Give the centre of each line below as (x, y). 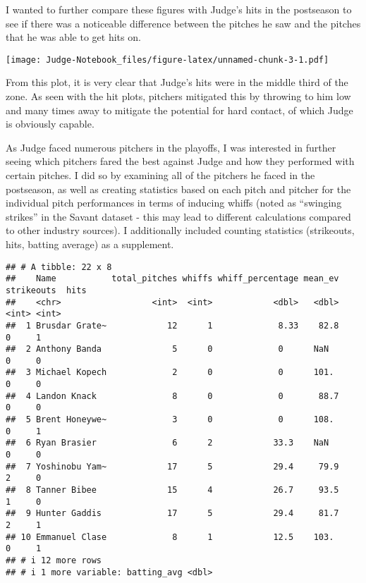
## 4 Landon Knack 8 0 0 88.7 (172, 396)
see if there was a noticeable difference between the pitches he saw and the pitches (183, 23)
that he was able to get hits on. (73, 37)
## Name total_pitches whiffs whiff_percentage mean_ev (172, 279)
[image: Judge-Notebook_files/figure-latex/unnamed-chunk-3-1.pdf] (167, 60)
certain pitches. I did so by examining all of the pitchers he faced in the (160, 175)
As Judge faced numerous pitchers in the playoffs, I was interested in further (171, 147)
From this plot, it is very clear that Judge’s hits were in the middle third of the (177, 82)
